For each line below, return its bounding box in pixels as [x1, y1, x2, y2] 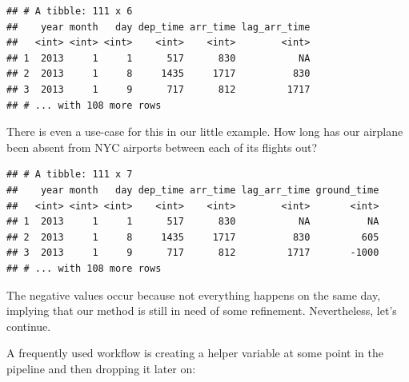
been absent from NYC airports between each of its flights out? [6, 138, 318, 155]
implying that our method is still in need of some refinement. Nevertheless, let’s [6, 302, 397, 319]
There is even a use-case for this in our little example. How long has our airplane [6, 123, 403, 140]
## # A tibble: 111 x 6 [6, 6, 133, 17]
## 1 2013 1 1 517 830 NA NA [6, 216, 379, 228]
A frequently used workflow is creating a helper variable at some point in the [6, 344, 383, 361]
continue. [6, 317, 51, 334]
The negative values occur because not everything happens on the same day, [6, 286, 381, 303]
